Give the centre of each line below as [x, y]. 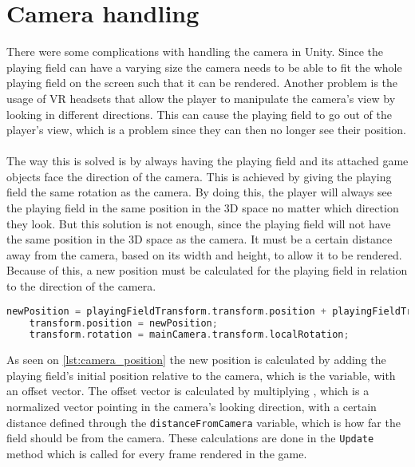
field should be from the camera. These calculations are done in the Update [190, 438]
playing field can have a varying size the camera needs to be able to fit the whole [204, 67]
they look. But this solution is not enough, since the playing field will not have [199, 223]
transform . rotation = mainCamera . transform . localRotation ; [189, 335]
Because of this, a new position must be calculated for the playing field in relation [207, 270]
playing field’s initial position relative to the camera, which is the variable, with [201, 375]
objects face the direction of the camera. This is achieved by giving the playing [199, 176]
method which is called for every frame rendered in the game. [157, 453]
